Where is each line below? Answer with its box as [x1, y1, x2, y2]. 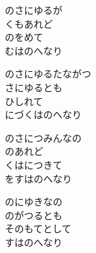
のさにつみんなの [5, 130, 82, 144]
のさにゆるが [5, 3, 62, 17]
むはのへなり [5, 43, 62, 57]
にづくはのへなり [5, 107, 82, 122]
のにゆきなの [5, 194, 62, 209]
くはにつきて [5, 157, 62, 171]
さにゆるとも [5, 79, 62, 94]
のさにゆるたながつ [5, 66, 91, 81]
